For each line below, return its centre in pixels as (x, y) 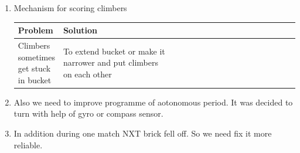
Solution (80, 30)
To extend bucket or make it (114, 51)
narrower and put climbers (110, 62)
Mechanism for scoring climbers (70, 8)
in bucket (35, 79)
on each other (87, 74)
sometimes (36, 57)
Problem (35, 30)
